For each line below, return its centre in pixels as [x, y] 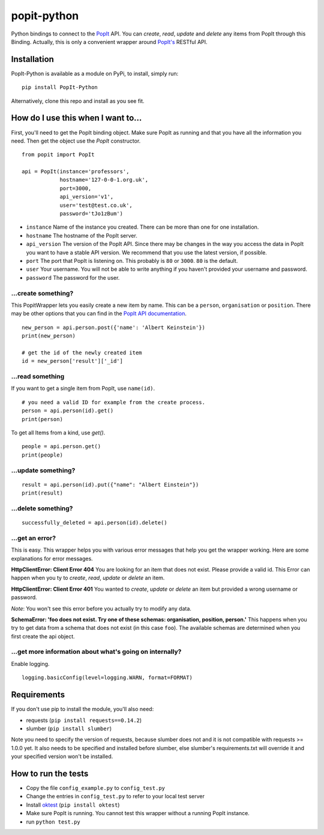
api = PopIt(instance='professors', [76, 172]
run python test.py [53, 822]
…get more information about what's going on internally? [96, 652]
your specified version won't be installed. [62, 756]
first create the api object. [43, 636]
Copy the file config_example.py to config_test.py [95, 788]
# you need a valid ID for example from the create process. [113, 402]
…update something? [43, 470]
